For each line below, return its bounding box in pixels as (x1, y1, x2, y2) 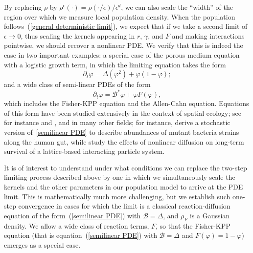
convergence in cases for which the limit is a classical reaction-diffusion (18, 201, 230, 211)
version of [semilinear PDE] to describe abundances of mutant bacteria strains (4, 127, 239, 137)
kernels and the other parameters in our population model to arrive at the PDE (4, 182, 243, 191)
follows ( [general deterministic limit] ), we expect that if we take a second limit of (4, 21, 248, 31)
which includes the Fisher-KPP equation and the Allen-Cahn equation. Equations (4, 98, 249, 108)
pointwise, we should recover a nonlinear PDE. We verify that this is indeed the (4, 40, 243, 50)
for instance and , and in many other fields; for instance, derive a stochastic (4, 117, 230, 127)
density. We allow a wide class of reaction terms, (4, 220, 149, 231)
